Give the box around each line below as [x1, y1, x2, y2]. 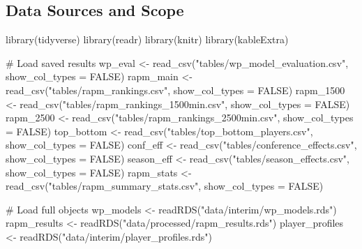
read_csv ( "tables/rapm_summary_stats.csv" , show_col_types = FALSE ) [6, 179, 324, 193]
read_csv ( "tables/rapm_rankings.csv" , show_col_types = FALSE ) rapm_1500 [6, 82, 345, 97]
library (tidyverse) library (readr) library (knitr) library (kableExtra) [6, 32, 289, 47]
